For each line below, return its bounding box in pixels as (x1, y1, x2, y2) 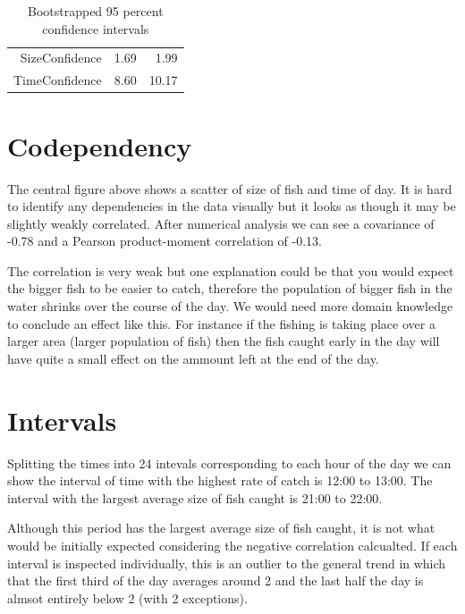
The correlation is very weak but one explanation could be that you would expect (7, 261, 454, 280)
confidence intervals (42, 19, 149, 38)
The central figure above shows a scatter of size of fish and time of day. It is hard (7, 179, 452, 198)
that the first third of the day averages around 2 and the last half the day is (7, 571, 424, 590)
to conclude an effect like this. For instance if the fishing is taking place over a (7, 314, 435, 332)
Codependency (7, 127, 192, 164)
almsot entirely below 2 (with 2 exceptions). (7, 588, 248, 607)
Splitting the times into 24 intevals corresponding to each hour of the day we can (7, 453, 452, 472)
